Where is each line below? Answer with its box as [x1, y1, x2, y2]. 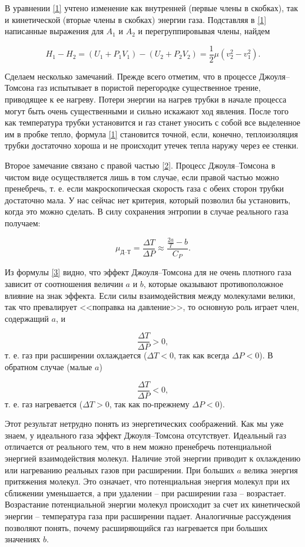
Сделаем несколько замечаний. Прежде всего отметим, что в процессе [5, 70, 257, 82]
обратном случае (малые [5, 361, 92, 373]
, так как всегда [173, 349, 230, 361]
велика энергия [244, 463, 298, 476]
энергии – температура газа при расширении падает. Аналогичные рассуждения [5, 510, 291, 522]
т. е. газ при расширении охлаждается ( [5, 349, 147, 361]
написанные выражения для [5, 25, 104, 37]
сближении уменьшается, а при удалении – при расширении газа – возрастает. [5, 486, 286, 499]
